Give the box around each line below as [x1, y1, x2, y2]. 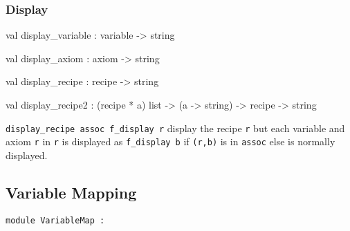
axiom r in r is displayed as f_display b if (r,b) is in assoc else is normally [6, 134, 335, 149]
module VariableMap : [6, 215, 105, 225]
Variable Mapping [6, 181, 137, 203]
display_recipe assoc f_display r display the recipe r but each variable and [6, 120, 345, 135]
